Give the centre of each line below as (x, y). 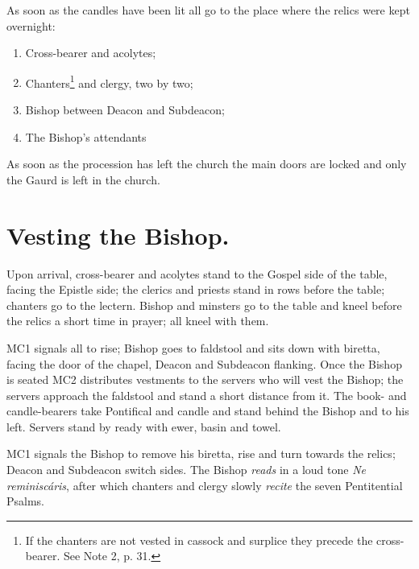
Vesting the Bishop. (118, 235)
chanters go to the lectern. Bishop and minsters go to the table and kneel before (204, 305)
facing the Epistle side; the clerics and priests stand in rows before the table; (196, 289)
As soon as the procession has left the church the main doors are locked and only (207, 164)
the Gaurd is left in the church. (83, 179)
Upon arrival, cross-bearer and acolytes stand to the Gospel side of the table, (197, 273)
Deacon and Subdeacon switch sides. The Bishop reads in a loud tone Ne (186, 470)
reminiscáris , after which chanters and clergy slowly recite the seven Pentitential (205, 485)
